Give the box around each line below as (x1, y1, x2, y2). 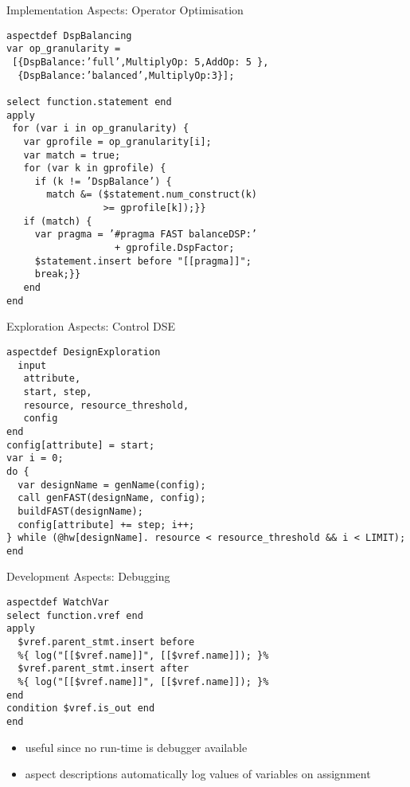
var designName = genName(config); (18, 479, 206, 491)
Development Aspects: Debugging (6, 568, 170, 585)
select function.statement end (6, 96, 172, 108)
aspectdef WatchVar (6, 597, 109, 609)
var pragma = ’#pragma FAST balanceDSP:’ (34, 229, 257, 241)
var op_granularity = (6, 43, 121, 55)
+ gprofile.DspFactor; (115, 242, 235, 254)
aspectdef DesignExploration (6, 346, 161, 358)
